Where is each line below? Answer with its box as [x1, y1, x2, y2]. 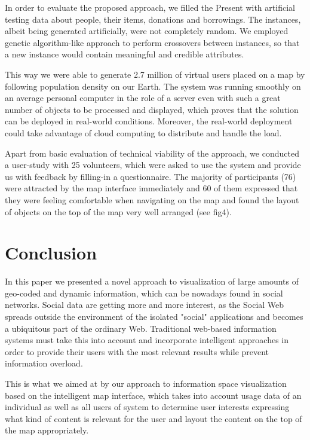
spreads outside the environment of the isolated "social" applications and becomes [5, 310, 303, 322]
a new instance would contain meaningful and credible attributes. [5, 48, 244, 60]
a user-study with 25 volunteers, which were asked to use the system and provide [5, 158, 301, 171]
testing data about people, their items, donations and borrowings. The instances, [5, 13, 301, 25]
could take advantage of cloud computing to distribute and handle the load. [5, 126, 282, 139]
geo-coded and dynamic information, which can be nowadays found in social [5, 286, 283, 299]
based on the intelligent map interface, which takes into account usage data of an [5, 389, 302, 401]
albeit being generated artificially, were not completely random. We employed [5, 25, 288, 37]
